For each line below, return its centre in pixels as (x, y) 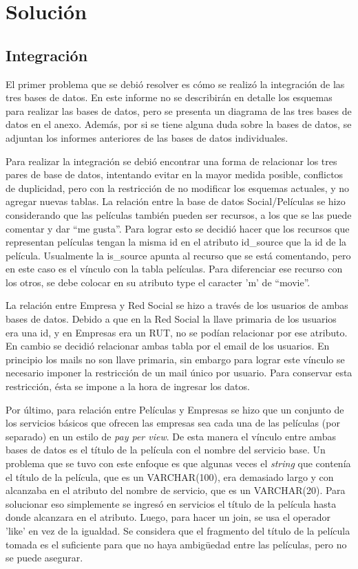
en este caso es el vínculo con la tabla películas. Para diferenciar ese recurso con (174, 269)
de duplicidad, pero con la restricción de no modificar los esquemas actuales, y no (178, 187)
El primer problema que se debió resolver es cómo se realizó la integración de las (175, 84)
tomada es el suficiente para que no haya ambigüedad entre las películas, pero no (176, 544)
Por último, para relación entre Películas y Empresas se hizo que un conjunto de (175, 409)
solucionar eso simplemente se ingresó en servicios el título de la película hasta (171, 503)
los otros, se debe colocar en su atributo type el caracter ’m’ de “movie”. (158, 282)
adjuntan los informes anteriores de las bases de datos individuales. (147, 137)
